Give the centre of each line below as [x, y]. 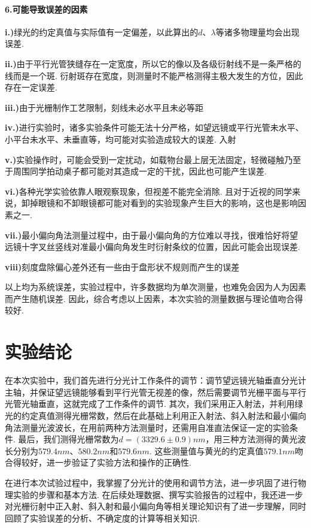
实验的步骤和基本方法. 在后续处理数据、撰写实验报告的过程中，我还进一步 [158, 494]
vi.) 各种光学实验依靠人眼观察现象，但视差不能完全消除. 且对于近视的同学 [149, 191]
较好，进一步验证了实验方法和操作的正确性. [106, 462]
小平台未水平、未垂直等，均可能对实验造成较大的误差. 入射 [121, 139]
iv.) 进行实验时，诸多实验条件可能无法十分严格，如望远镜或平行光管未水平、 [154, 127]
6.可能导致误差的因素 [46, 9]
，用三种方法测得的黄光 [251, 439]
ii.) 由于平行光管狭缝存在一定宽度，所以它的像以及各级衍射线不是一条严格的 [153, 63]
